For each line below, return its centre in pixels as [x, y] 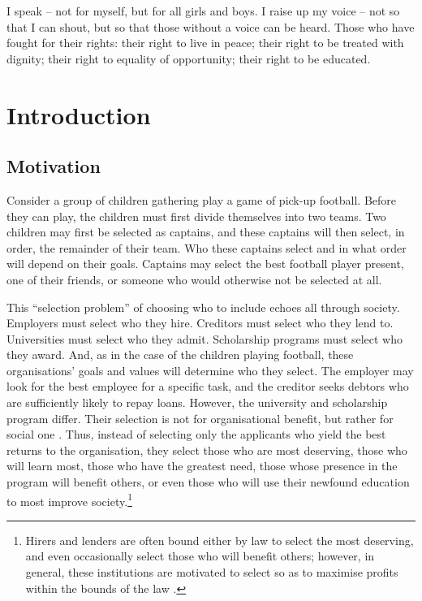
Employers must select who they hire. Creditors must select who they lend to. [200, 323]
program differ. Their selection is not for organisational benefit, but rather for [200, 418]
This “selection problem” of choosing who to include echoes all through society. [203, 307]
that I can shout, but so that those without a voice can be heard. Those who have [211, 26]
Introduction [79, 114]
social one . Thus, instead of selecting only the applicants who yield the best [196, 434]
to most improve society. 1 [69, 499]
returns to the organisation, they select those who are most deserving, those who [207, 450]
